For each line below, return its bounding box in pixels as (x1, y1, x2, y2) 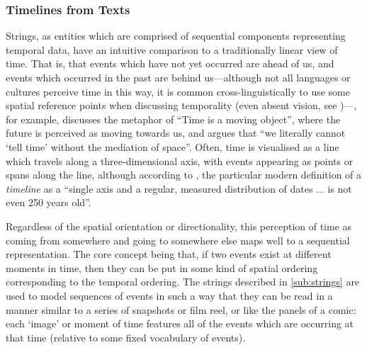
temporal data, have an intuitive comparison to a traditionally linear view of (6, 42, 338, 57)
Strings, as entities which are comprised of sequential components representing (6, 28, 346, 43)
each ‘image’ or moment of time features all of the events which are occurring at (6, 316, 354, 331)
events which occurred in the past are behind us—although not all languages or (6, 70, 351, 84)
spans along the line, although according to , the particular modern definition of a (6, 167, 362, 182)
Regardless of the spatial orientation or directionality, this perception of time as (6, 218, 352, 233)
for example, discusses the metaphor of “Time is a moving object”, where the (6, 111, 341, 126)
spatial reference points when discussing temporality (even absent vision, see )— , (6, 98, 357, 113)
